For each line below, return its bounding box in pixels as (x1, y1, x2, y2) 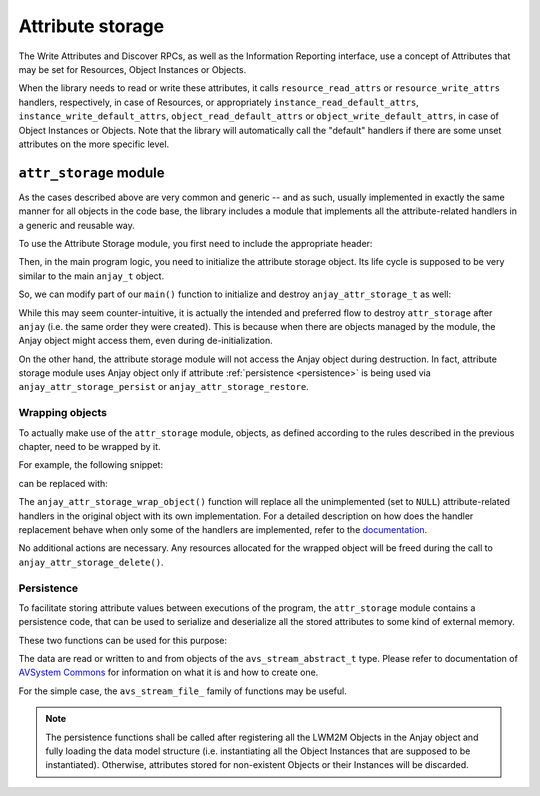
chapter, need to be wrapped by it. (18, 441, 161, 453)
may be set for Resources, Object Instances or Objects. (18, 63, 247, 75)
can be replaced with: (18, 477, 109, 489)
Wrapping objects (18, 406, 107, 420)
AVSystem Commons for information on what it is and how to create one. (18, 666, 319, 679)
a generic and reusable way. (18, 219, 135, 231)
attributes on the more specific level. (18, 138, 170, 150)
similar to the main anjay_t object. (18, 270, 165, 282)
